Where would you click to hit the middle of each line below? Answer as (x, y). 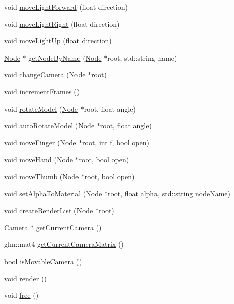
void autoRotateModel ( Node (49, 125)
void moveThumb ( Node (42, 176)
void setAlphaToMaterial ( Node (53, 193)
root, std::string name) (142, 57)
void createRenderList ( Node (49, 210)
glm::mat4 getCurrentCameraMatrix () (64, 244)
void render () (25, 278)
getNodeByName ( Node (65, 57)
